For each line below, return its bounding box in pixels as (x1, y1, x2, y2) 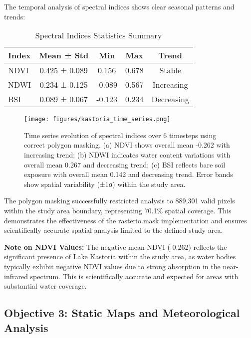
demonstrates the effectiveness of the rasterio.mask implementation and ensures (4, 215, 247, 225)
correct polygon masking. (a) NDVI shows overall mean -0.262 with (24, 140, 230, 150)
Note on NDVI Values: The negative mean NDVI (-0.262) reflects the (4, 241, 227, 252)
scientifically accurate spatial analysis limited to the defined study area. (4, 225, 223, 235)
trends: (4, 11, 25, 21)
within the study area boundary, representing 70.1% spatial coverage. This (4, 205, 232, 215)
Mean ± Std (39, 49, 89, 61)
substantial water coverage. (4, 281, 87, 291)
